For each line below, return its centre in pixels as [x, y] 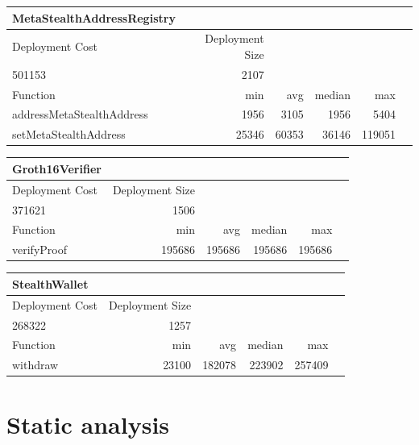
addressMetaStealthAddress [80, 114]
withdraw [35, 365]
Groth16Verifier [57, 168]
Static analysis [88, 424]
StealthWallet [50, 283]
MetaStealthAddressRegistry [94, 17]
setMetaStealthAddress [69, 134]
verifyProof [39, 250]
